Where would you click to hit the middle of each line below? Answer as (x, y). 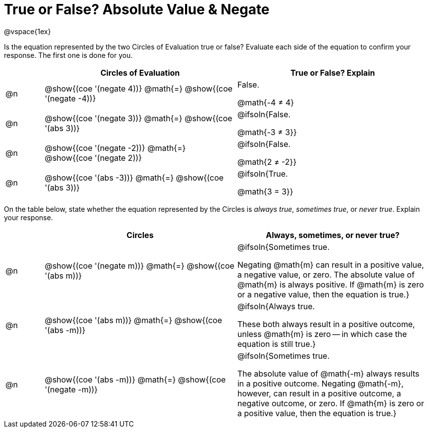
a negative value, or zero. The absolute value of (326, 274)
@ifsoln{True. (262, 173)
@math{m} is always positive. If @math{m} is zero (331, 284)
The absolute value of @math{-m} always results (328, 373)
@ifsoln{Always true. (276, 306)
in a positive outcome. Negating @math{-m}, (320, 383)
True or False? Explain (333, 72)
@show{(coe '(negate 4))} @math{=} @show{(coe (139, 88)
